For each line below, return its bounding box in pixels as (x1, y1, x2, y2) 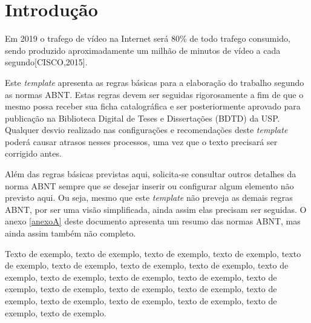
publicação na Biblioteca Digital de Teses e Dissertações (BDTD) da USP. (5, 111, 280, 124)
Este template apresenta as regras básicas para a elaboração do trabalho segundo (5, 76, 304, 88)
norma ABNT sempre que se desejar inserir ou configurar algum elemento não (5, 179, 294, 192)
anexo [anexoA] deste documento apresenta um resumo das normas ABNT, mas (5, 215, 301, 227)
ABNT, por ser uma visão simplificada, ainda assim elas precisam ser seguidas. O (5, 203, 307, 215)
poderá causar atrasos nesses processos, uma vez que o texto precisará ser (5, 135, 278, 148)
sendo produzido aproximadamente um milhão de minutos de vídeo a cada (5, 44, 281, 56)
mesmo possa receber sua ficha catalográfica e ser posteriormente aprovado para (5, 100, 301, 113)
